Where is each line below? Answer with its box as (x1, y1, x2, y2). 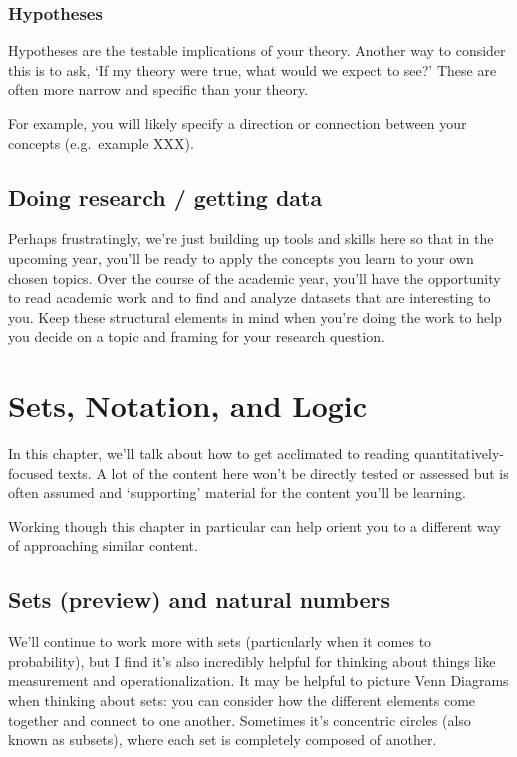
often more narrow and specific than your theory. (8, 79, 309, 100)
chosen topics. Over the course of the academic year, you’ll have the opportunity (8, 267, 501, 288)
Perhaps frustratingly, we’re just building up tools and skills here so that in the (8, 228, 494, 249)
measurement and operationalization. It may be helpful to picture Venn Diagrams (8, 670, 509, 691)
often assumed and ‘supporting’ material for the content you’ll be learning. (8, 482, 466, 503)
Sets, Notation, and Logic (8, 385, 368, 426)
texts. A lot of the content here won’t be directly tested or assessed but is (57, 462, 509, 483)
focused (8, 462, 54, 483)
